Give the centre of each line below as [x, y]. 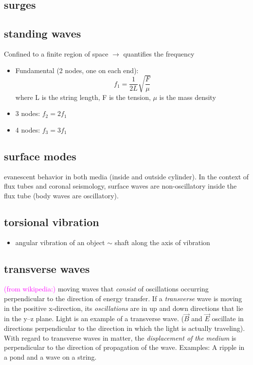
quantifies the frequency [159, 53]
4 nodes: [28, 129]
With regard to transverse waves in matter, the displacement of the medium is [120, 337]
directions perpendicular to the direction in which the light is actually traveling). [125, 328]
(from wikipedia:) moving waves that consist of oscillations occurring [106, 289]
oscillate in [228, 318]
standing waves [43, 33]
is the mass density [188, 97]
